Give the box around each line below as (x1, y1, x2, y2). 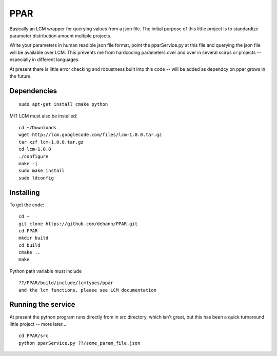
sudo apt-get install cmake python (18, 102, 108, 107)
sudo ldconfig (18, 175, 54, 181)
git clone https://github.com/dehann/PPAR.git (18, 221, 138, 227)
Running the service (9, 300, 75, 309)
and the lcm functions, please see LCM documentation (18, 287, 156, 293)
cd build (18, 242, 41, 248)
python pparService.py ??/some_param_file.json (18, 340, 141, 346)
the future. (9, 73, 32, 79)
